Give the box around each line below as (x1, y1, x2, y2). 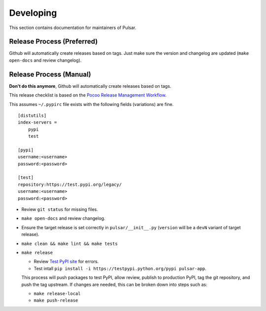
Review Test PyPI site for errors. (33, 259, 99, 265)
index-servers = (18, 120, 57, 125)
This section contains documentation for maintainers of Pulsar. (9, 25, 136, 31)
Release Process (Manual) (9, 70, 91, 78)
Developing (9, 7, 57, 18)
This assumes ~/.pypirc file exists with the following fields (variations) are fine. (9, 101, 174, 107)
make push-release (33, 298, 78, 303)
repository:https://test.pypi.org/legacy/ (18, 181, 122, 187)
